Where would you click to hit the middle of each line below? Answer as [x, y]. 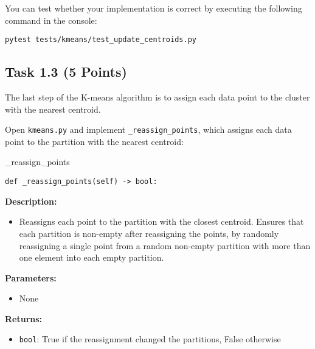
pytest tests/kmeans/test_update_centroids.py [101, 40]
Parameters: [31, 277]
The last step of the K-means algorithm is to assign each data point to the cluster [157, 97]
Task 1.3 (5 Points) [66, 72]
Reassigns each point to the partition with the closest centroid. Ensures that [161, 221]
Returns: [24, 318]
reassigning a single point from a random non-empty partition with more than [165, 245]
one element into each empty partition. [92, 257]
